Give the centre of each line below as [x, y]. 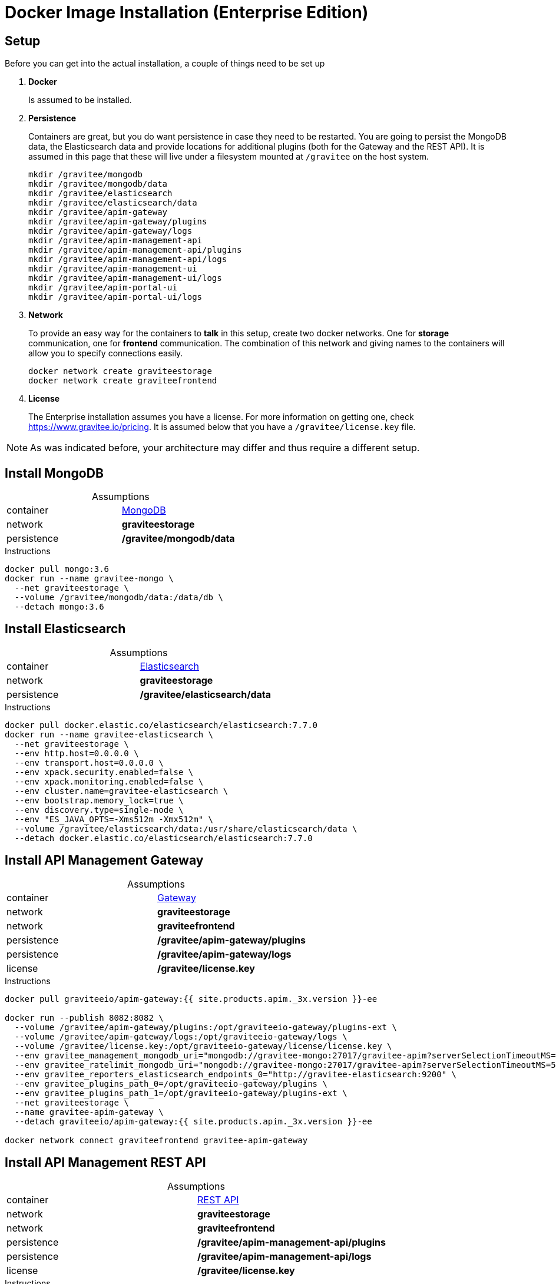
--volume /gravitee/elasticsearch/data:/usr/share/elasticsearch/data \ [186, 828]
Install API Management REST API [105, 1163]
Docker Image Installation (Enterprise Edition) [187, 12]
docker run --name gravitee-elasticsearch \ [109, 734]
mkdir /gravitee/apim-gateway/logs [110, 231]
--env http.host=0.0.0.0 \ [77, 753]
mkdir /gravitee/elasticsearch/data [113, 203]
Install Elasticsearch [65, 629]
